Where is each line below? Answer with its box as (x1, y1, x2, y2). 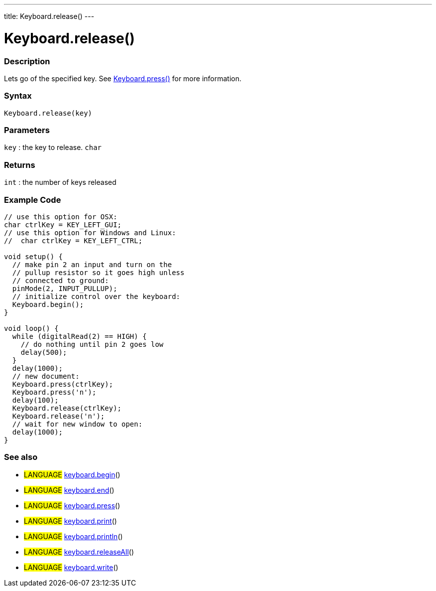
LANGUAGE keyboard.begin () (24, 470, 120, 479)
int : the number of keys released (4, 178, 116, 187)
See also (4, 452, 38, 462)
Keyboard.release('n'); (12, 412, 105, 420)
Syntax (4, 91, 32, 101)
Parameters (4, 125, 50, 135)
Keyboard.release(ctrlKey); (12, 404, 122, 412)
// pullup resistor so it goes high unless (12, 268, 185, 277)
